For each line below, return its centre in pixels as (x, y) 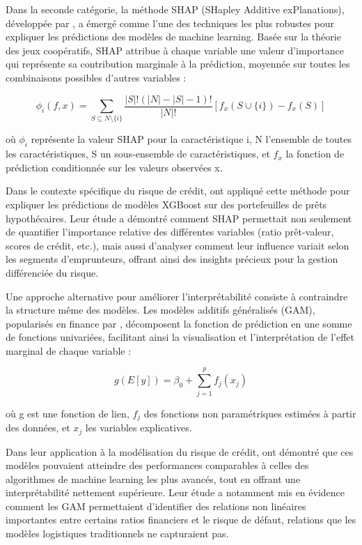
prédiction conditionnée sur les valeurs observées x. (114, 167)
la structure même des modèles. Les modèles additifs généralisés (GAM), (160, 310)
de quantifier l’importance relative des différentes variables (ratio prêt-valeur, (170, 232)
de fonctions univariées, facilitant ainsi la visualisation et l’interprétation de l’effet (180, 337)
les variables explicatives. (139, 428)
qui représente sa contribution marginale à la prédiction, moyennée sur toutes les (178, 64)
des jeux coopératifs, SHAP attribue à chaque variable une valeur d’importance (175, 50)
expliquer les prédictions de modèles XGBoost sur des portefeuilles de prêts (166, 204)
